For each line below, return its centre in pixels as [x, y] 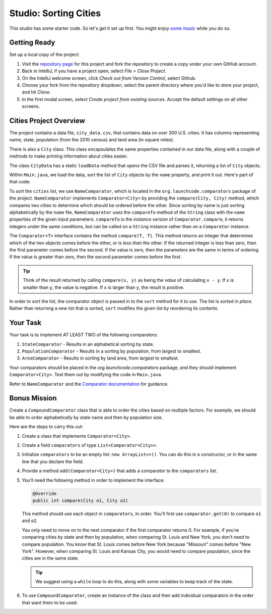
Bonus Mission [33, 398]
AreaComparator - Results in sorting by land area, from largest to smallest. [100, 358]
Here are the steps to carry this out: [46, 427]
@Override [45, 493]
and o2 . [30, 521]
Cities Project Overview [47, 121]
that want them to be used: [50, 602]
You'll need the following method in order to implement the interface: [93, 480]
